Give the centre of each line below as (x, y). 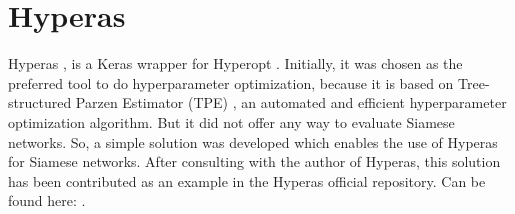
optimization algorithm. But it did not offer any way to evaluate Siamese (231, 121)
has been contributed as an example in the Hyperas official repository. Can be (247, 180)
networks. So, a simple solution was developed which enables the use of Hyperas (253, 141)
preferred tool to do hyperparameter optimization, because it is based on (231, 82)
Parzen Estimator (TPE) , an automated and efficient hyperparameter (291, 102)
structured (40, 102)
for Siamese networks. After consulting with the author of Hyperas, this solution (254, 161)
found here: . (47, 200)
